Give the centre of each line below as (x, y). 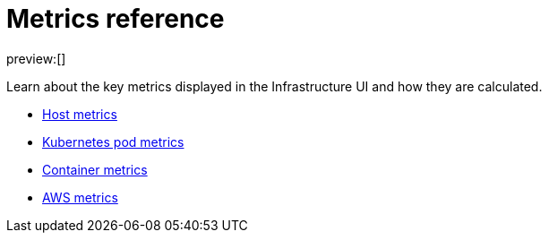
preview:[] (36, 58)
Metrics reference (116, 19)
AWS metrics (80, 197)
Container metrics (95, 169)
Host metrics (80, 114)
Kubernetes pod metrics (113, 141)
